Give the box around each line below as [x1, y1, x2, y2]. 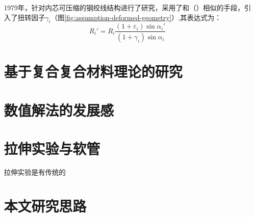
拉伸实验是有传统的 [4, 167, 66, 177]
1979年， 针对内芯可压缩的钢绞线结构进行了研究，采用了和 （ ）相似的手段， [4, 2, 244, 12]
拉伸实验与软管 [4, 138, 101, 159]
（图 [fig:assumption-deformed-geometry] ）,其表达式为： [51, 12, 222, 22]
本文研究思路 [4, 195, 87, 216]
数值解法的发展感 [4, 100, 114, 120]
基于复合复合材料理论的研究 [4, 61, 183, 81]
